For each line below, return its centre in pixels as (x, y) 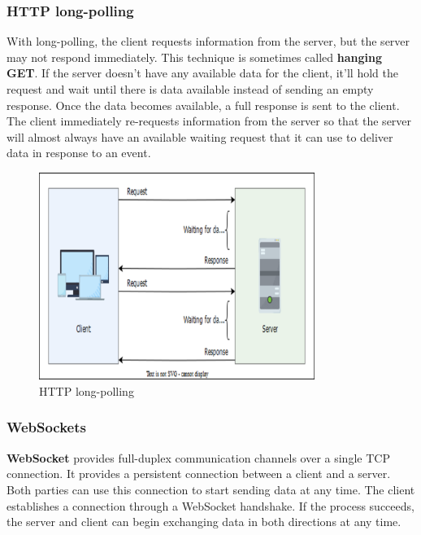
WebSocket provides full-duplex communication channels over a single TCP (198, 457)
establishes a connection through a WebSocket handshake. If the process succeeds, (210, 505)
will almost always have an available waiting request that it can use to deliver (200, 136)
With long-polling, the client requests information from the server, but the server (208, 41)
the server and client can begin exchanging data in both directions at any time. (204, 522)
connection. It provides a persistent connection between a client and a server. (199, 474)
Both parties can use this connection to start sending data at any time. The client (211, 489)
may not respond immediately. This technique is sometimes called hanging (195, 57)
